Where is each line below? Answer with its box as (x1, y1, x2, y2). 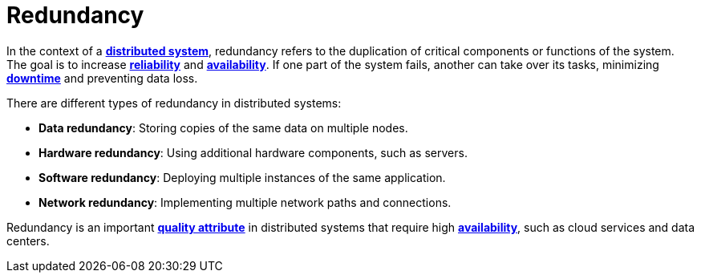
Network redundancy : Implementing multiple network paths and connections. (38, 195, 452, 209)
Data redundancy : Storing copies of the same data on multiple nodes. (38, 120, 408, 135)
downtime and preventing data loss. (6, 71, 198, 85)
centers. (6, 233, 50, 248)
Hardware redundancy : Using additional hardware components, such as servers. (38, 145, 468, 160)
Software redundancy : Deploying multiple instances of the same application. (38, 170, 446, 184)
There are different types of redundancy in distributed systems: (6, 95, 342, 110)
